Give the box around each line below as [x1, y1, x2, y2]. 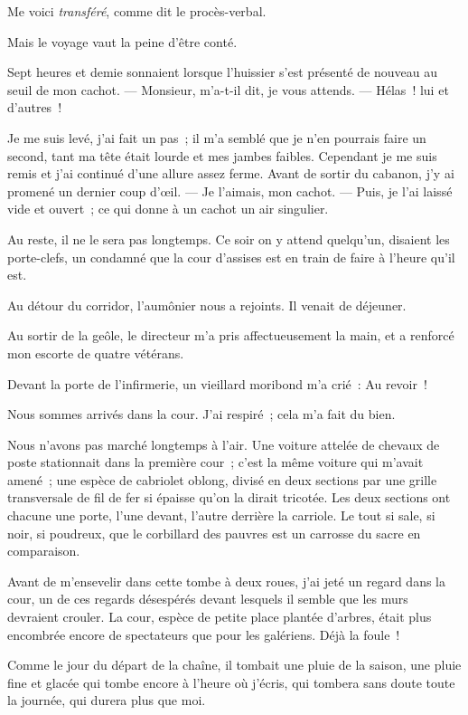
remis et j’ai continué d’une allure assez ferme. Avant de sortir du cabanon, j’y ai [7, 164, 454, 183]
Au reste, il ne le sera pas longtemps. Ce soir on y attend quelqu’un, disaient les [7, 229, 450, 248]
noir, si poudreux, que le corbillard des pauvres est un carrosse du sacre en [7, 523, 421, 542]
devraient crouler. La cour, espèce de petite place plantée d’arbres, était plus [7, 607, 432, 626]
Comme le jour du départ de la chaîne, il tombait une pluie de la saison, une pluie [7, 655, 462, 674]
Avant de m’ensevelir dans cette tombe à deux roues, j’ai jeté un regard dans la [7, 571, 445, 590]
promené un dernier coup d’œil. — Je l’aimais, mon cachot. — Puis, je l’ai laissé [7, 181, 453, 200]
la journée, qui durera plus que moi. [7, 691, 206, 710]
